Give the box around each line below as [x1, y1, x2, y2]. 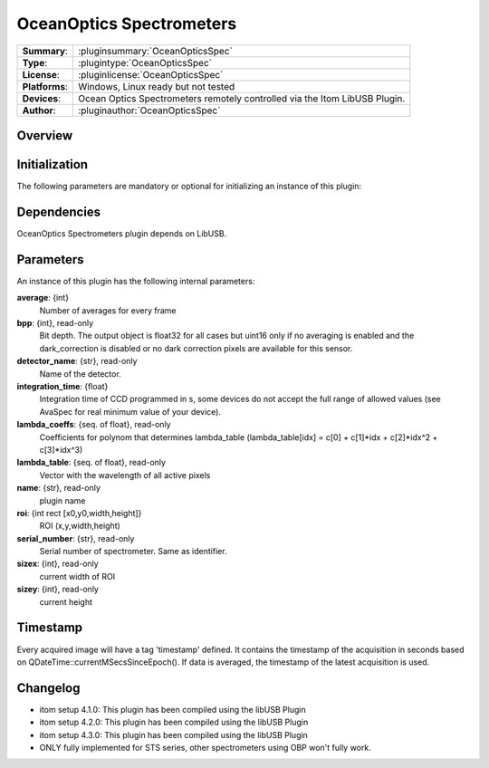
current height [39, 596, 93, 607]
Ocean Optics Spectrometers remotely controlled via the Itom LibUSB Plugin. [78, 91, 406, 104]
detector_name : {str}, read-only [16, 356, 138, 367]
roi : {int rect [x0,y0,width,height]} [16, 507, 142, 518]
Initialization [16, 157, 89, 172]
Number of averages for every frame [39, 304, 177, 316]
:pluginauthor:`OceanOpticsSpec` [78, 104, 221, 117]
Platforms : [22, 80, 68, 92]
